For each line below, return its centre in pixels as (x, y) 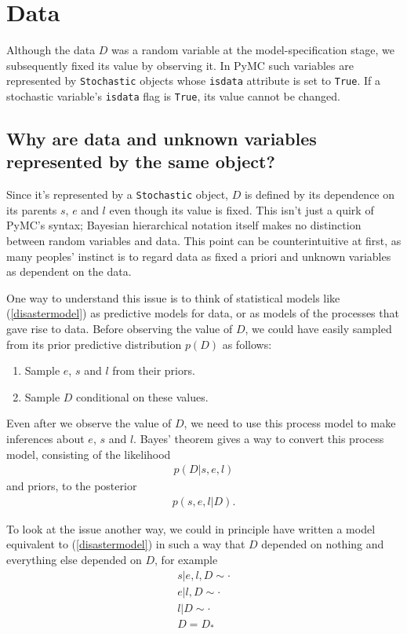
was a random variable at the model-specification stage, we (253, 50)
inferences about (45, 438)
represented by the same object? (141, 161)
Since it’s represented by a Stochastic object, (117, 194)
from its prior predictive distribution (94, 344)
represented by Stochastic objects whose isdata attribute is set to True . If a (193, 81)
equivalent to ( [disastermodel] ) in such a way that (126, 544)
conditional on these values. (142, 396)
